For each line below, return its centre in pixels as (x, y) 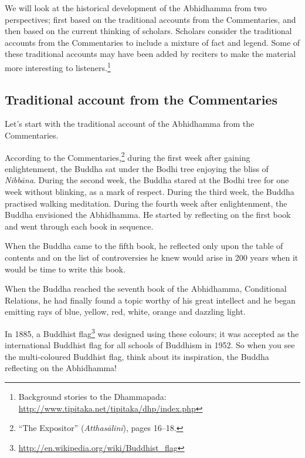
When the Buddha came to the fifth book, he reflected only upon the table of (144, 246)
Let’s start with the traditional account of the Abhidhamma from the (130, 124)
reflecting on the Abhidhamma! (61, 368)
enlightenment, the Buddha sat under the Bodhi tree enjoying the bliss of (137, 168)
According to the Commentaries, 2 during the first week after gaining (128, 156)
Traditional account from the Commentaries (141, 99)
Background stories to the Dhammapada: (92, 397)
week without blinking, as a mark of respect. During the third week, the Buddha (150, 192)
